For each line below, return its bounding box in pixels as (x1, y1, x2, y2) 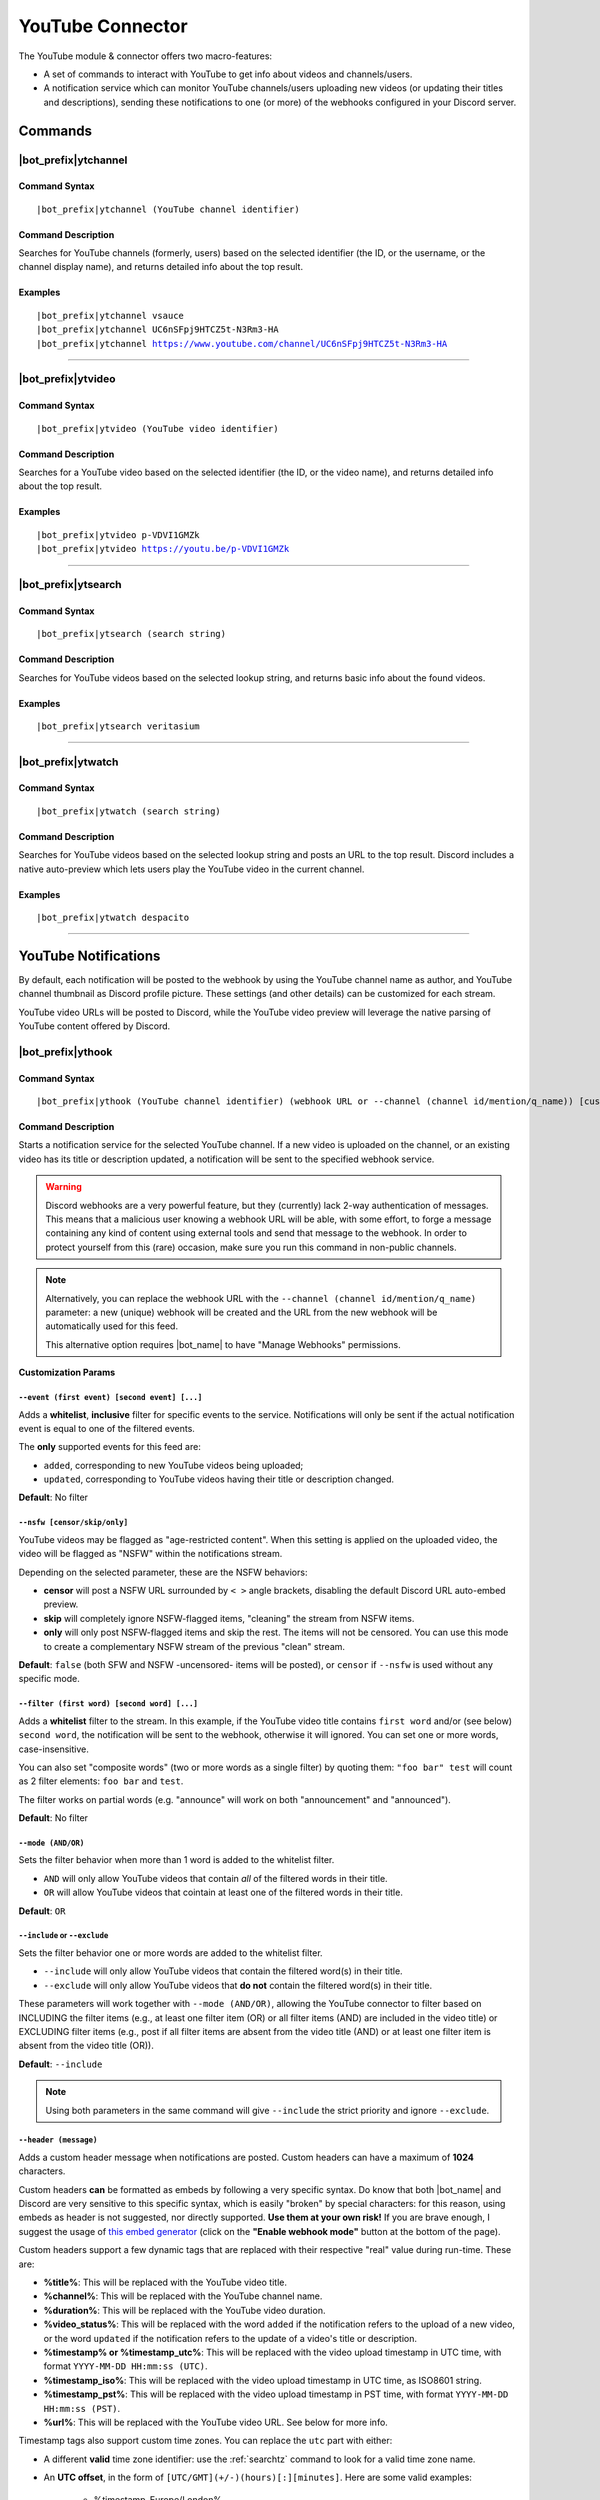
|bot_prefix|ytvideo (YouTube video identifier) (36, 423, 279, 434)
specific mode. (18, 1673, 80, 1685)
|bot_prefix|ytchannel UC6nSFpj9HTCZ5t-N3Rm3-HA (36, 324, 279, 335)
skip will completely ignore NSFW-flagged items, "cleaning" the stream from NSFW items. (43, 1612, 415, 1624)
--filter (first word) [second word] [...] (18, 1699, 199, 1709)
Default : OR (18, 1905, 66, 1917)
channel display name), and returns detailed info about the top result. (18, 261, 304, 273)
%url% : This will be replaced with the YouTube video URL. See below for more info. (43, 2416, 389, 2428)
